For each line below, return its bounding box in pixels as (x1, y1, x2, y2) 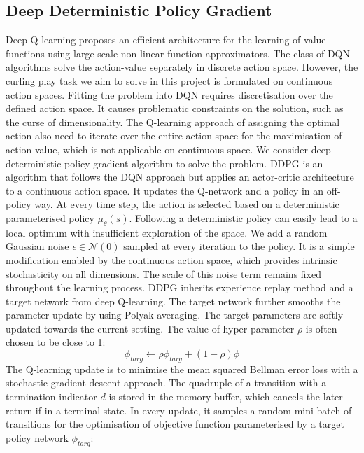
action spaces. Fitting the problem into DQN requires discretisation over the (6, 87, 333, 102)
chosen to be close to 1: (6, 335, 106, 349)
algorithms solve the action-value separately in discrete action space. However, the (6, 60, 358, 74)
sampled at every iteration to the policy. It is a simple (123, 239, 355, 253)
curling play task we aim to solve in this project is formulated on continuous (6, 73, 333, 88)
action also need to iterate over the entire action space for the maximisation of (6, 128, 342, 143)
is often (305, 321, 337, 335)
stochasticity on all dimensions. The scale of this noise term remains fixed (6, 266, 321, 281)
